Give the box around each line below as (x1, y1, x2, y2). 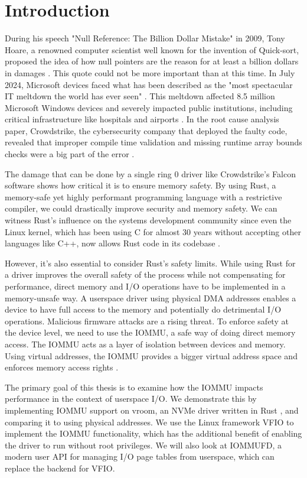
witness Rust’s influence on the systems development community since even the (5, 214, 292, 226)
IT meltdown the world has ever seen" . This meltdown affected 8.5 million (5, 90, 275, 102)
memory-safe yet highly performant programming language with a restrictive (5, 190, 282, 203)
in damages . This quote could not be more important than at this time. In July (5, 66, 295, 79)
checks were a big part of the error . (5, 148, 135, 160)
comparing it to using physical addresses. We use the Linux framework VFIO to (5, 415, 294, 428)
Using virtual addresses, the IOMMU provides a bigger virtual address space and (5, 349, 298, 362)
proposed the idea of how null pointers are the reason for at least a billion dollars (5, 55, 299, 67)
